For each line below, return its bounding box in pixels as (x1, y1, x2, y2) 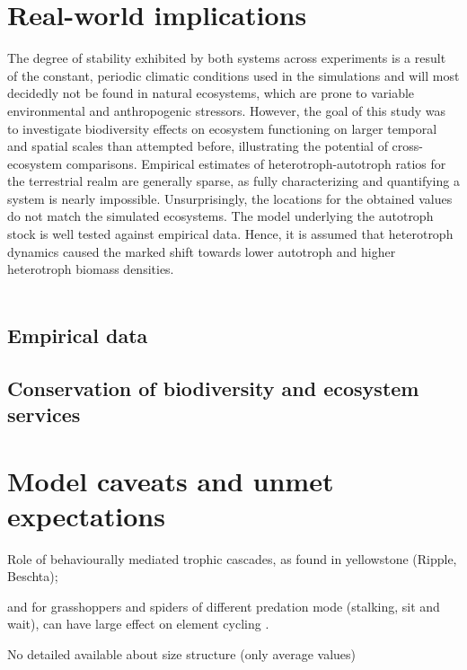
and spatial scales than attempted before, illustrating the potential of (7, 137, 388, 155)
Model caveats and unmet (7, 462, 334, 498)
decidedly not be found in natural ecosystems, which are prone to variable (7, 84, 415, 102)
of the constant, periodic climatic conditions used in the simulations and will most (7, 66, 460, 84)
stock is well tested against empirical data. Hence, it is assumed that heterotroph (7, 225, 454, 243)
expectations (7, 497, 165, 533)
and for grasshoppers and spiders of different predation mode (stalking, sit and (7, 596, 440, 615)
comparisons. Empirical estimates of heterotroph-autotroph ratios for (66, 154, 446, 172)
